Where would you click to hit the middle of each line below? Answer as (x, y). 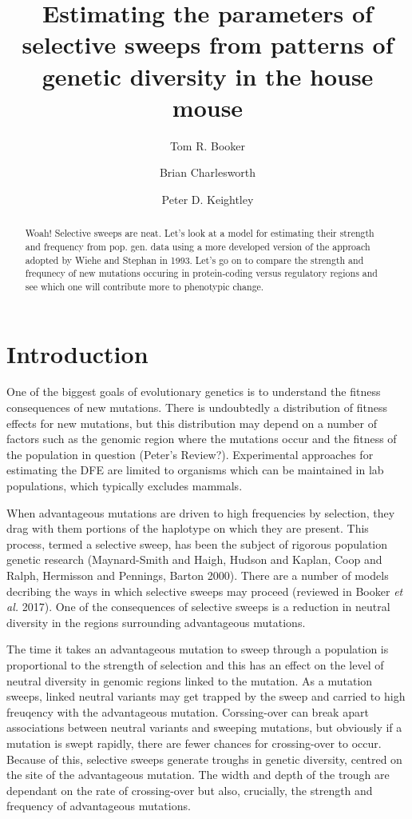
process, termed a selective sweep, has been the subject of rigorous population (197, 543)
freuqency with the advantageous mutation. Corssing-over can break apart (188, 711)
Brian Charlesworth (208, 172)
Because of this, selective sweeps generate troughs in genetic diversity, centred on (204, 759)
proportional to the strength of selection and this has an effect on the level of (195, 664)
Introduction (77, 353)
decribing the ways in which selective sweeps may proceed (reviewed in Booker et (205, 591)
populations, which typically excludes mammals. (125, 486)
